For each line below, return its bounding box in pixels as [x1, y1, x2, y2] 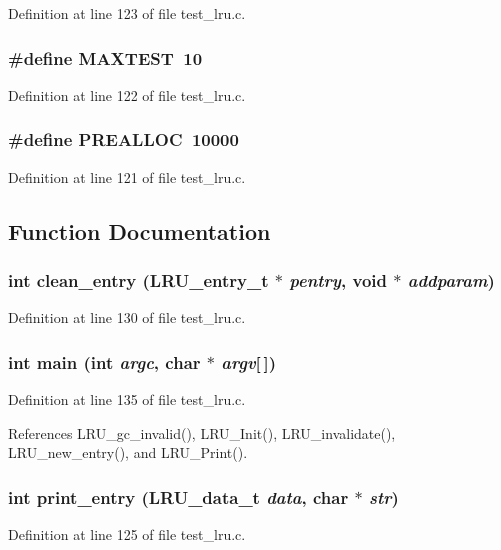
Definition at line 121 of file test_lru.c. [8, 166, 246, 187]
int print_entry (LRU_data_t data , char [8, 484, 349, 509]
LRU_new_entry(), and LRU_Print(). [8, 442, 248, 463]
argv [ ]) [221, 349, 277, 374]
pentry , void [289, 267, 388, 292]
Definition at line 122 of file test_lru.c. [8, 84, 246, 105]
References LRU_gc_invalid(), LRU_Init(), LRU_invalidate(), [8, 422, 396, 443]
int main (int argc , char [8, 349, 201, 374]
